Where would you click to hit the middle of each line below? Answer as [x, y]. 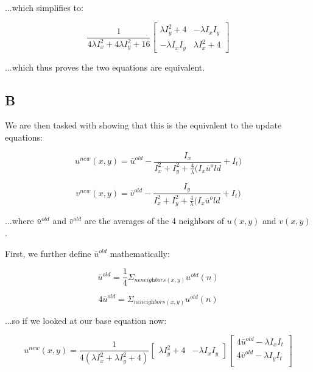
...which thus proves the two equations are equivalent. [105, 67]
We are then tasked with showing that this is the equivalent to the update [143, 125]
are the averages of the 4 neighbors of [154, 221]
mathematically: [140, 253]
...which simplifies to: [44, 7]
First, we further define [48, 253]
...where [19, 221]
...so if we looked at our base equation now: [86, 320]
